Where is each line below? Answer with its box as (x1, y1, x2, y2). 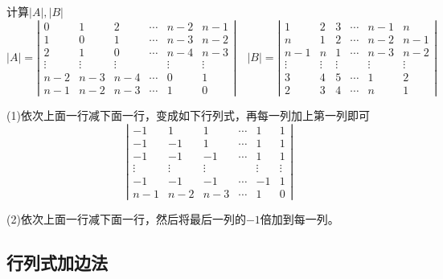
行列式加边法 (6, 249, 108, 274)
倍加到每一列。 (260, 210, 339, 227)
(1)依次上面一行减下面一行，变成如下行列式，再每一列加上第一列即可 (6, 106, 370, 123)
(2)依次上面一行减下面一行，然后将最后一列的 (6, 210, 246, 227)
